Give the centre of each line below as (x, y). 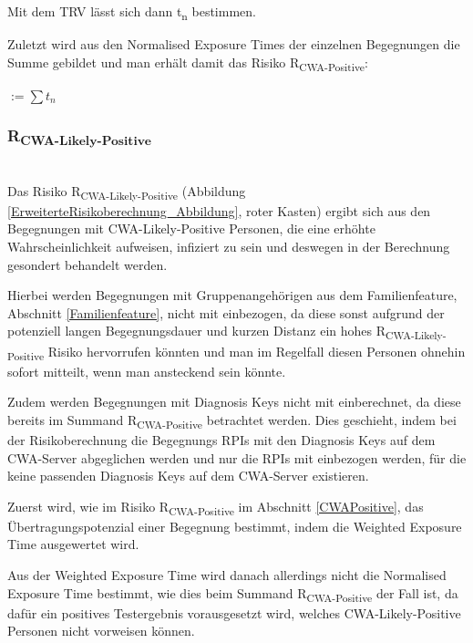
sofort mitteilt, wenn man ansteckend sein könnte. (147, 371)
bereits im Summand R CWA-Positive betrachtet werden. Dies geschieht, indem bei (232, 420)
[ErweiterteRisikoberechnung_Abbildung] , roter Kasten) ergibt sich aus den (219, 210)
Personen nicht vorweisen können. (101, 631)
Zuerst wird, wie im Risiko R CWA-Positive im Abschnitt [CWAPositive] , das (216, 507)
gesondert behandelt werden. (87, 264)
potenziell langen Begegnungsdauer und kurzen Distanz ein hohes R (197, 331)
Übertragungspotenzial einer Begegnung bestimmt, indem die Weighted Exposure (235, 526)
